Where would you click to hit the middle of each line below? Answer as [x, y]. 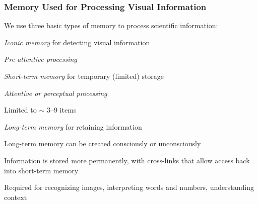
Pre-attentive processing [41, 59]
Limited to [20, 110]
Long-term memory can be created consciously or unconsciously [103, 143]
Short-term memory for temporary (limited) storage [84, 76]
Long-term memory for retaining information [73, 126]
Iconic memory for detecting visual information [77, 42]
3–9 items [61, 110]
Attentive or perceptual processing [56, 93]
